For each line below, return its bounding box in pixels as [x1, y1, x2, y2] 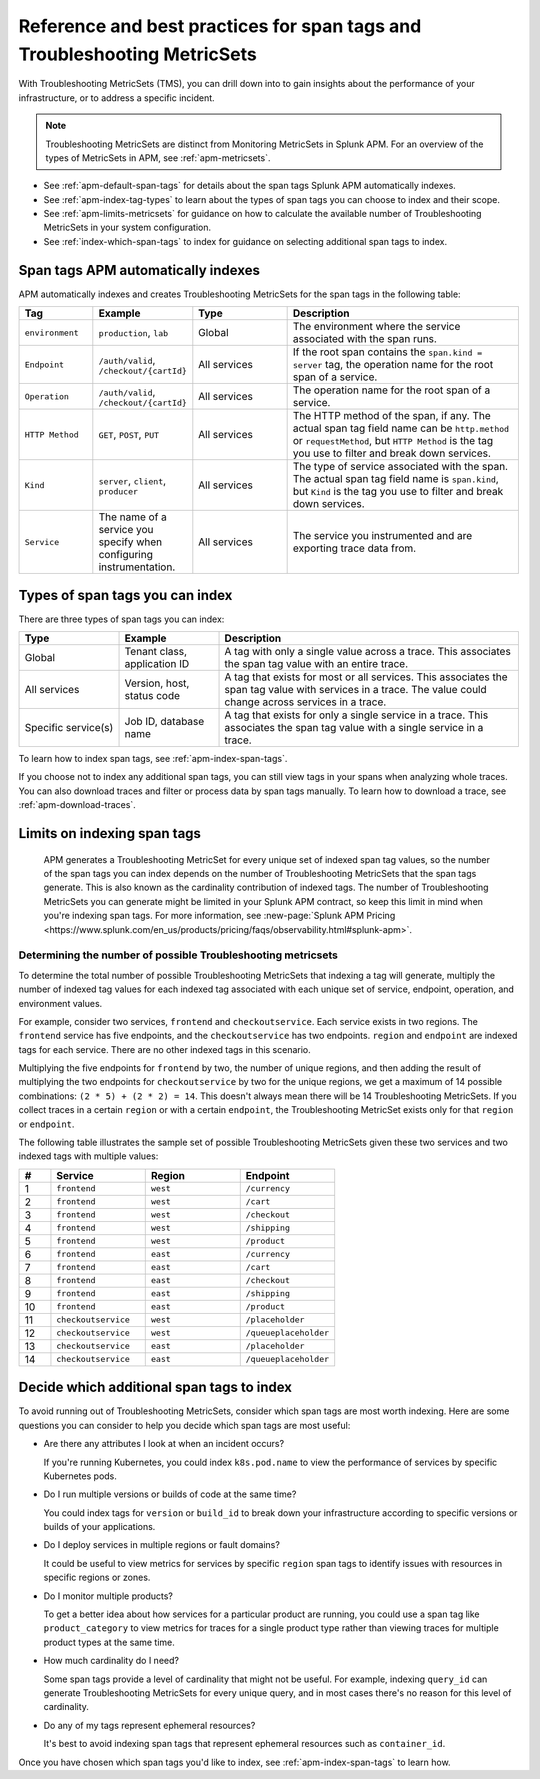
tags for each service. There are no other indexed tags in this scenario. [18, 1043, 312, 1055]
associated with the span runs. [292, 332, 437, 346]
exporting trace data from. [292, 541, 417, 555]
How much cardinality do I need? [43, 1655, 180, 1667]
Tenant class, [124, 645, 188, 659]
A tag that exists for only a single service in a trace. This [224, 708, 489, 722]
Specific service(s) [24, 721, 114, 735]
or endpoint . [18, 1118, 75, 1130]
